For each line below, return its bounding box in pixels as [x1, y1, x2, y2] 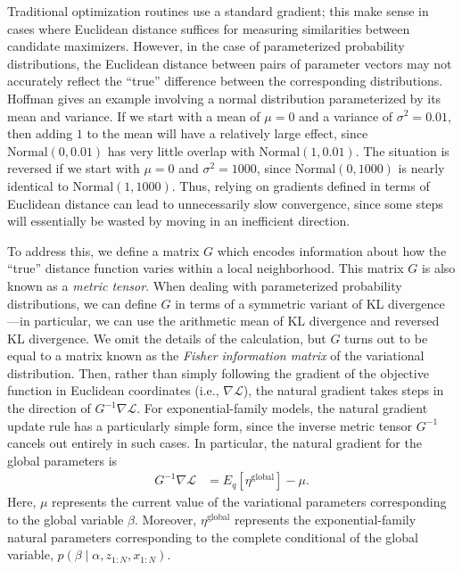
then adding [7, 124, 73, 143]
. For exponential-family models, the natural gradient [136, 399, 428, 417]
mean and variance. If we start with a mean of [7, 106, 260, 125]
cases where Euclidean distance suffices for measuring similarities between [7, 19, 410, 37]
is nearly [398, 159, 445, 178]
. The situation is [355, 141, 450, 160]
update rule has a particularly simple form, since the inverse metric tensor [7, 416, 413, 434]
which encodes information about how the [217, 241, 447, 260]
